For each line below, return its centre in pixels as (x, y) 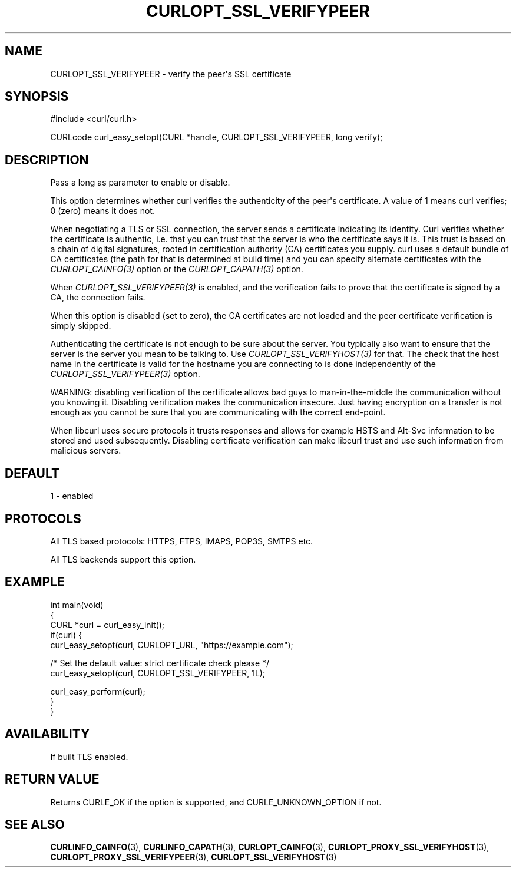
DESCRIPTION (47, 160)
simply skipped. (81, 326)
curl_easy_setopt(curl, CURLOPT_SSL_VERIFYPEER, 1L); (158, 673)
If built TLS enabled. (89, 757)
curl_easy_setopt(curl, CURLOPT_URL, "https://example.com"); (172, 645)
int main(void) (77, 605)
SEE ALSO (35, 824)
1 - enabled (72, 496)
